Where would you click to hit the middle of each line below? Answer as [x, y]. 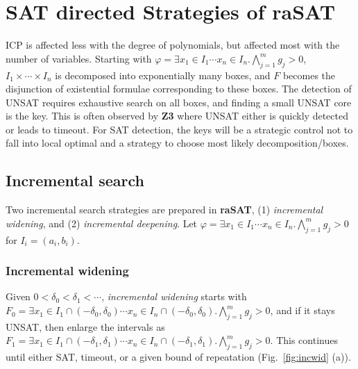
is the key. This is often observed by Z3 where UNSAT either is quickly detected [177, 116]
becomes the [309, 75]
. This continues [304, 340]
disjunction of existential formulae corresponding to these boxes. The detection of [179, 89]
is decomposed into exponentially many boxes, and [163, 75]
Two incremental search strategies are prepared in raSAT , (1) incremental [164, 210]
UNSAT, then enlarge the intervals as [85, 326]
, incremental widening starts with [174, 296]
